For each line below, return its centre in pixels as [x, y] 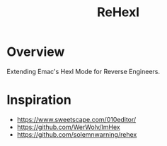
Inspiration [39, 100]
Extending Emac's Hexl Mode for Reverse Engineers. [83, 71]
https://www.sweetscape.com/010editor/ [76, 119]
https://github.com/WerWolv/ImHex [69, 127]
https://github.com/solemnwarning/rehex [77, 134]
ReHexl [118, 12]
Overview [36, 52]
